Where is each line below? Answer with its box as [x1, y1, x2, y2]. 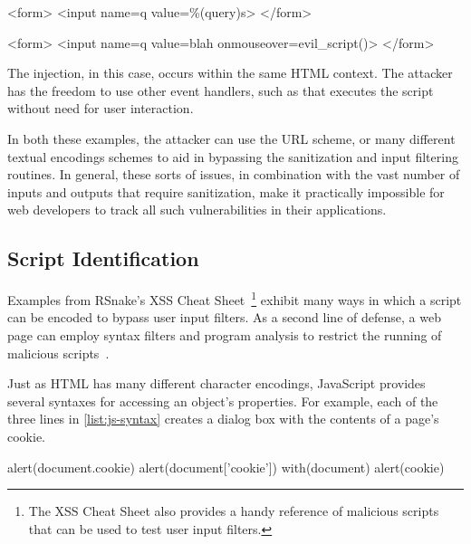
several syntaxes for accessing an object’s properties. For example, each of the [7, 391, 438, 410]
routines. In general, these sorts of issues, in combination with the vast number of [7, 165, 460, 184]
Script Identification [7, 244, 199, 272]
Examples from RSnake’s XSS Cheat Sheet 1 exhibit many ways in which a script [7, 288, 462, 309]
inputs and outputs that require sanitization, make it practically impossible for [7, 182, 445, 201]
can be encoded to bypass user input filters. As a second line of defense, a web [7, 308, 441, 327]
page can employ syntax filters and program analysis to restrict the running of [7, 325, 442, 344]
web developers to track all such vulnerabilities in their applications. [7, 200, 387, 219]
